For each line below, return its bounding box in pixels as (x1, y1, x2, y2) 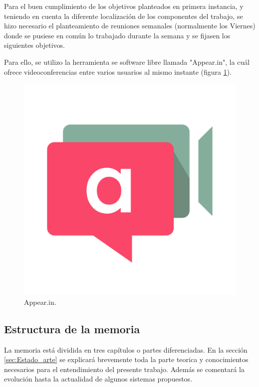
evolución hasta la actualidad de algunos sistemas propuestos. (4, 374, 193, 384)
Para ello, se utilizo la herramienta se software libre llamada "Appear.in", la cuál (4, 56, 250, 67)
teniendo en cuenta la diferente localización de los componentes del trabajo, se (4, 10, 243, 21)
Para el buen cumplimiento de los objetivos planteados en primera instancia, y (4, 1, 244, 11)
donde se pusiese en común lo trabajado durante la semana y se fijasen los (4, 30, 231, 40)
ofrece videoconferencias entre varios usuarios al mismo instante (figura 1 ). (4, 66, 232, 77)
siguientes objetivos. (4, 40, 65, 50)
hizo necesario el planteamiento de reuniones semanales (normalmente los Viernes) (4, 20, 256, 31)
